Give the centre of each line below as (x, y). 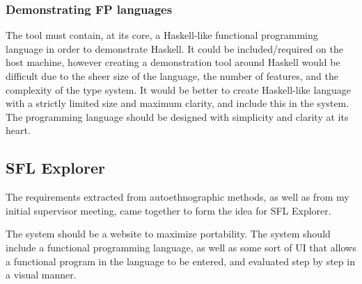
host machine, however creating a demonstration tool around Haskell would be (173, 62)
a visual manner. (41, 275)
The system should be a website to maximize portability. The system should (168, 234)
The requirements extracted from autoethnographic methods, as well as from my (178, 197)
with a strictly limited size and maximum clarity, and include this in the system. (178, 103)
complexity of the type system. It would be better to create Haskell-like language (179, 89)
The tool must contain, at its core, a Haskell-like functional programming (162, 35)
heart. (18, 130)
